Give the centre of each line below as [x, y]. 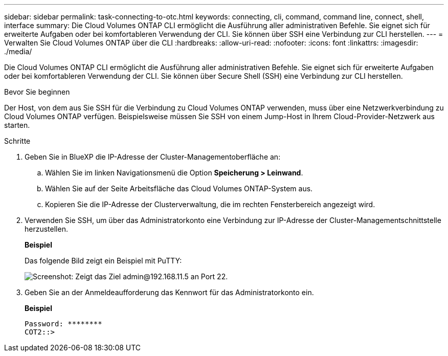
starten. [17, 125]
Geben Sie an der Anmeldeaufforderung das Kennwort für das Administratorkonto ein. [169, 292]
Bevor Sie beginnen [37, 92]
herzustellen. [46, 229]
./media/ [18, 51]
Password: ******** [63, 324]
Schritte [17, 141]
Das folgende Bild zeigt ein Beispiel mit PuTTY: [103, 261]
